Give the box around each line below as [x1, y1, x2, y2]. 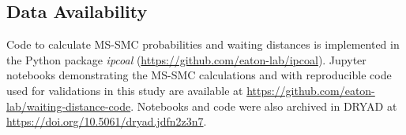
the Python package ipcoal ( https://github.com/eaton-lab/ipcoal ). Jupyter [6, 51, 367, 67]
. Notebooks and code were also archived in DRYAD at [130, 97, 397, 114]
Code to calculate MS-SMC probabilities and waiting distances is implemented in [6, 36, 400, 53]
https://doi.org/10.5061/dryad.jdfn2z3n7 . [6, 113, 207, 130]
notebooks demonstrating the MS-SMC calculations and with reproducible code [6, 67, 392, 83]
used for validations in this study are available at [6, 82, 243, 98]
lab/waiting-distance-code [6, 97, 131, 114]
